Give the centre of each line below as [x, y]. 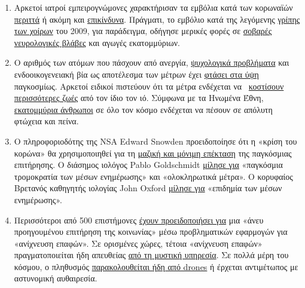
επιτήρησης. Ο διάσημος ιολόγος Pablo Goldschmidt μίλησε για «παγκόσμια [148, 165]
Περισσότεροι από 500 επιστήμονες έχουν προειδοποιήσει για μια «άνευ [139, 220]
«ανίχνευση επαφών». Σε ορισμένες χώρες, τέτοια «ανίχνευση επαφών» [138, 243]
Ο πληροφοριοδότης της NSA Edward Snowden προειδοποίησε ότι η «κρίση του [155, 141]
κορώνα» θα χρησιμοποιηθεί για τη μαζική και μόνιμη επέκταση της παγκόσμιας [153, 153]
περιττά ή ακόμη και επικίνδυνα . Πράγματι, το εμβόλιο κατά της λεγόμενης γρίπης [157, 19]
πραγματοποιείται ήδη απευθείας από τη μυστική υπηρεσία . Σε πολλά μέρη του [151, 255]
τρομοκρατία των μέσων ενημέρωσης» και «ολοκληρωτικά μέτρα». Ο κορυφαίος [153, 176]
